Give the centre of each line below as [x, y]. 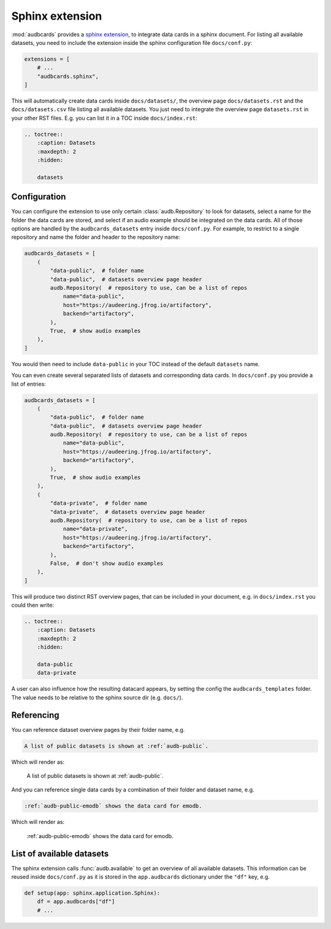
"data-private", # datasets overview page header [127, 512]
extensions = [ [47, 59]
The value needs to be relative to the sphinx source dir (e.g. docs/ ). [97, 698]
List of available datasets [60, 853]
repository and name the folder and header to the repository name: [96, 237]
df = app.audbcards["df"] [76, 902]
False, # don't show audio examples [107, 563]
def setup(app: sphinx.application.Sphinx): [92, 893]
